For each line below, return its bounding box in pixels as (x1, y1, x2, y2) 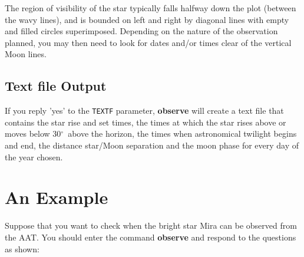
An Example (5, 185, 108, 209)
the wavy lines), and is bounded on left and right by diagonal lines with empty (5, 13, 289, 25)
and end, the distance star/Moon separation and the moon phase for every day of (5, 139, 299, 151)
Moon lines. (5, 48, 47, 60)
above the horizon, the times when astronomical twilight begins (68, 127, 297, 140)
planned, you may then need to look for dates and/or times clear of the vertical (5, 36, 292, 48)
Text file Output (5, 77, 107, 95)
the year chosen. (5, 150, 63, 163)
